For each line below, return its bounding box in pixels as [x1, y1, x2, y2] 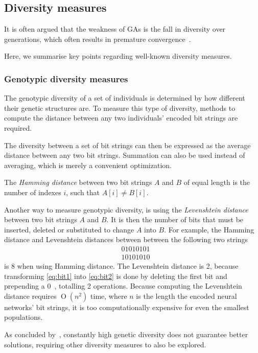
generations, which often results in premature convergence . [4, 33, 191, 44]
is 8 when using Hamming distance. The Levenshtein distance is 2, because [4, 260, 239, 271]
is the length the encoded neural [136, 290, 237, 301]
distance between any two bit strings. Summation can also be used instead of [4, 150, 245, 160]
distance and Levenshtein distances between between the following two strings [4, 234, 248, 245]
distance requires [4, 290, 57, 301]
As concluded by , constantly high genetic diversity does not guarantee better [4, 328, 248, 339]
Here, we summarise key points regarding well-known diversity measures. [4, 51, 232, 61]
